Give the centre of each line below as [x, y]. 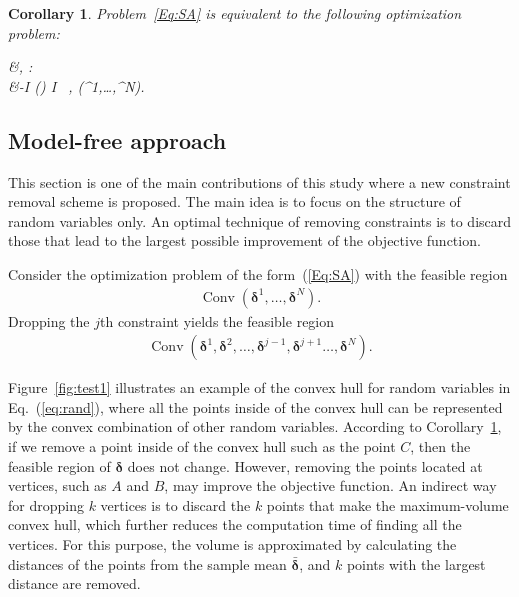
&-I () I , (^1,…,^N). [76, 85]
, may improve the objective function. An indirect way [330, 485]
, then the [440, 445]
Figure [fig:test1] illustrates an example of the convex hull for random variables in [259, 387]
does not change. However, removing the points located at [305, 465]
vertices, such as [57, 485]
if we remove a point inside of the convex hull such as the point [202, 445]
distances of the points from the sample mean [147, 563]
